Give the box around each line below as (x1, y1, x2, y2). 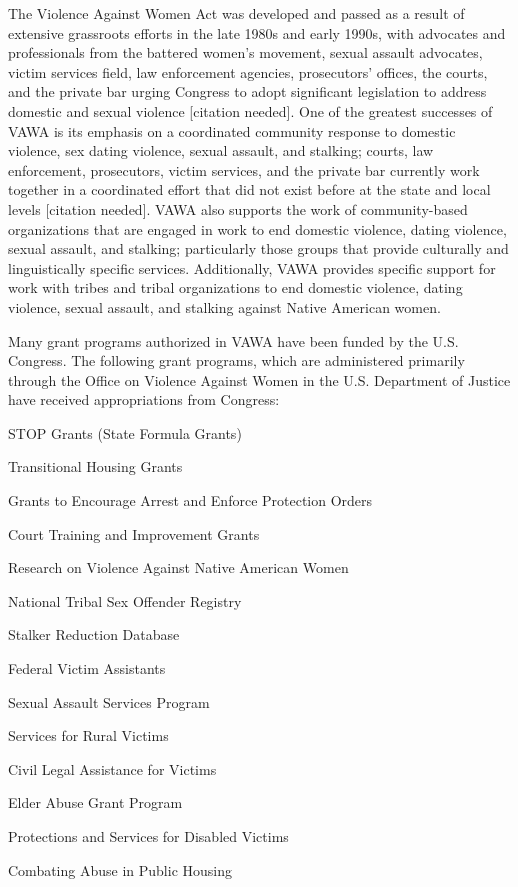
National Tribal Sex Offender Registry (8, 590, 242, 611)
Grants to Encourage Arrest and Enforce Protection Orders (8, 490, 373, 511)
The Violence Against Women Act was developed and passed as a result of (8, 3, 465, 23)
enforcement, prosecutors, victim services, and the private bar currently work (8, 159, 480, 180)
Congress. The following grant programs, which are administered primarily (8, 350, 465, 371)
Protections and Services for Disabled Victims (8, 826, 289, 846)
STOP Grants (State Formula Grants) (8, 422, 242, 443)
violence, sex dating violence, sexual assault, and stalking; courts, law (8, 140, 434, 161)
